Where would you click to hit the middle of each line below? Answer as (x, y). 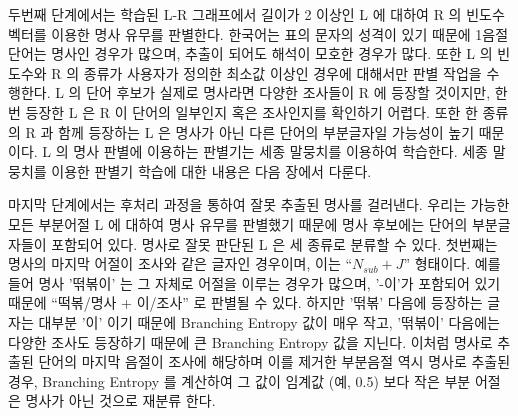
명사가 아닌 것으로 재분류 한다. (120, 400)
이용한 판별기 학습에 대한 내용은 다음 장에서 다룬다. (211, 170)
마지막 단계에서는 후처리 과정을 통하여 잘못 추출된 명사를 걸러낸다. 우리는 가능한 (259, 204)
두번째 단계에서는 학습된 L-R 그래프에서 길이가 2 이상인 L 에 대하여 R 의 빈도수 (256, 14)
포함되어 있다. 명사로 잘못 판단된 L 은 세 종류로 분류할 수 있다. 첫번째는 (274, 243)
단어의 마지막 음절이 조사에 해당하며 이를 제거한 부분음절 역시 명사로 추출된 (274, 361)
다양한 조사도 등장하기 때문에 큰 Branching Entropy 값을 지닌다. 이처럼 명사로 (250, 341)
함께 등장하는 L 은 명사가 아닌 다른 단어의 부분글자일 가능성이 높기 (266, 131)
